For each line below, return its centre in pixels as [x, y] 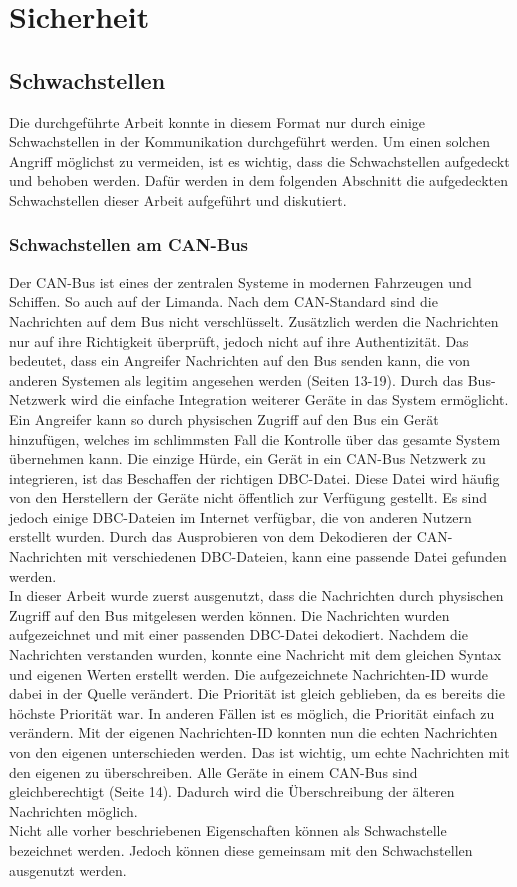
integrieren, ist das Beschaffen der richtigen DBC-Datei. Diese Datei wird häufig [254, 477]
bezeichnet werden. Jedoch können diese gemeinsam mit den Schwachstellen [241, 849]
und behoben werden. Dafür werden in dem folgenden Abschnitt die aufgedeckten [258, 180]
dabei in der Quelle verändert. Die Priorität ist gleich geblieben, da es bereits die [257, 693]
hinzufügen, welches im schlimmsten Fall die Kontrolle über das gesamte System [255, 438]
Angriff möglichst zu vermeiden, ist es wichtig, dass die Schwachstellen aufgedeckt [259, 160]
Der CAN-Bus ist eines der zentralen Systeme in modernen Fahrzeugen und [240, 281]
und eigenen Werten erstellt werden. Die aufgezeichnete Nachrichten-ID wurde [248, 673]
